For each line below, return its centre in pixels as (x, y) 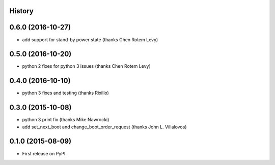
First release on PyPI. (45, 153)
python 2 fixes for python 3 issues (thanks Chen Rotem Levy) (87, 66)
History (22, 11)
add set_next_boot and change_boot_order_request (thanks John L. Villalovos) (104, 127)
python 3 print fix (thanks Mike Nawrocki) (66, 120)
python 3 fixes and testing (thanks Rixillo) (65, 93)
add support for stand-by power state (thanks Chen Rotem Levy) (90, 39)
